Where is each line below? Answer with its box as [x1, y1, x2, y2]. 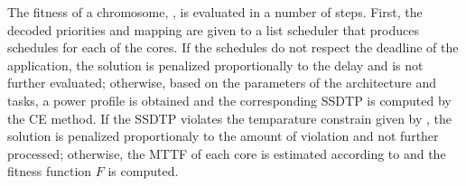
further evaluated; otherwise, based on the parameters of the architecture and [7, 73, 436, 92]
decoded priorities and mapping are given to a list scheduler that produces [7, 20, 419, 39]
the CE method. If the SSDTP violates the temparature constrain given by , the [7, 108, 452, 127]
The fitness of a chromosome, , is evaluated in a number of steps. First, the [7, 3, 423, 21]
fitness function [7, 162, 92, 181]
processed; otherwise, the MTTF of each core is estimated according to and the [7, 144, 446, 163]
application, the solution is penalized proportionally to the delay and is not [7, 55, 424, 74]
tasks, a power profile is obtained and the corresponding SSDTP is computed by [7, 90, 452, 109]
